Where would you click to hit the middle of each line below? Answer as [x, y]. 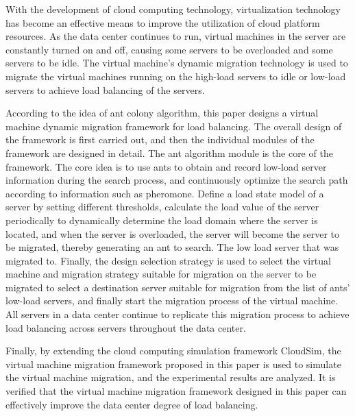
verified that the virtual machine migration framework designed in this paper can [176, 391]
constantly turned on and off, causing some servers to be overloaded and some [169, 49]
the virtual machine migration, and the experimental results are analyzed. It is [171, 377]
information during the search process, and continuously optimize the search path [177, 180]
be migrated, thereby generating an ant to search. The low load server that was [172, 247]
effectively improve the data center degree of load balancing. [132, 404]
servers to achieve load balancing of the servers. [105, 89]
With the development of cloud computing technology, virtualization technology [173, 9]
